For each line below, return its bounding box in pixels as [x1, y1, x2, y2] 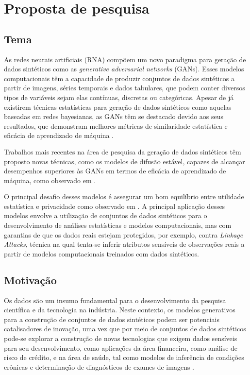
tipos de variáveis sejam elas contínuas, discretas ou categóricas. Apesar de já [4, 92, 234, 102]
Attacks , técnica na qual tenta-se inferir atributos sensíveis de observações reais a [4, 239, 245, 249]
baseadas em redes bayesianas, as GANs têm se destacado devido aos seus [4, 111, 224, 121]
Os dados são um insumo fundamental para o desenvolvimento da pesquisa [4, 295, 226, 305]
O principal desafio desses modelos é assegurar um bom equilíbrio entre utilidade [4, 191, 244, 202]
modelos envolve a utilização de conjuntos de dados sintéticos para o [4, 210, 207, 221]
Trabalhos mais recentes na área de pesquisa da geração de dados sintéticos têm [4, 146, 241, 156]
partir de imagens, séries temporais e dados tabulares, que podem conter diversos [4, 83, 245, 93]
